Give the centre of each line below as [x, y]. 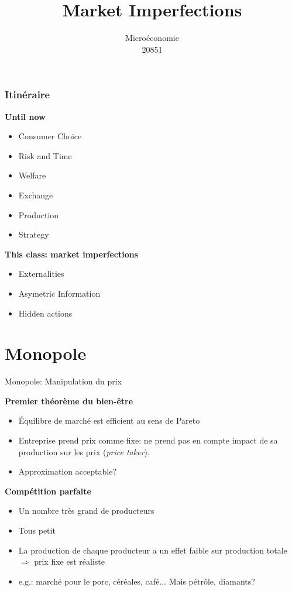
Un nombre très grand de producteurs [86, 511]
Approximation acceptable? [68, 471]
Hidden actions [45, 313]
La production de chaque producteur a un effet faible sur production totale [153, 550]
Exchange [36, 195]
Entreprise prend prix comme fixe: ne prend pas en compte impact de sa [148, 440]
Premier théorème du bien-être [69, 401]
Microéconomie [152, 38]
